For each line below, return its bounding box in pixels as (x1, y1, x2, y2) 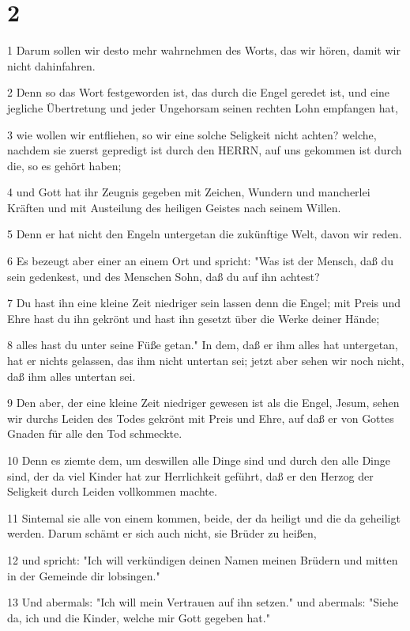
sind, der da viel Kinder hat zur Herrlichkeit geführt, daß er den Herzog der (7, 467, 374, 484)
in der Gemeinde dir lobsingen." (7, 567, 160, 583)
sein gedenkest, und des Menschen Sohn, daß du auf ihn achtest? (7, 268, 320, 284)
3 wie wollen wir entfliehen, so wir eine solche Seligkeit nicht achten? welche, (7, 126, 377, 143)
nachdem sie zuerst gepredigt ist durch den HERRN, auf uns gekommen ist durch (7, 142, 402, 158)
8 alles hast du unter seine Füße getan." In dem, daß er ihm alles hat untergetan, (7, 336, 398, 353)
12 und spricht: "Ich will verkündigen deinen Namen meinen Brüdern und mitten (7, 551, 398, 568)
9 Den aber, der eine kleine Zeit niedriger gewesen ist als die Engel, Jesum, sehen (7, 394, 400, 411)
